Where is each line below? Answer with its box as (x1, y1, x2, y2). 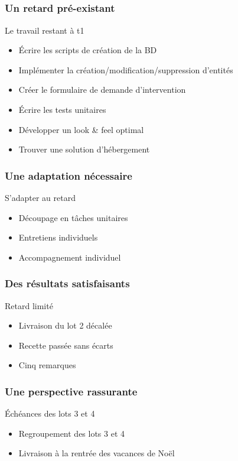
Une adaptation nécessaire (5, 168, 132, 183)
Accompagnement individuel (18, 251, 121, 263)
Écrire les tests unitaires (18, 103, 106, 116)
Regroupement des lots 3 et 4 (18, 427, 125, 439)
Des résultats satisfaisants (5, 276, 130, 291)
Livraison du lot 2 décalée (18, 319, 112, 332)
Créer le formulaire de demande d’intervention (18, 83, 186, 96)
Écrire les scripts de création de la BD (18, 44, 157, 56)
